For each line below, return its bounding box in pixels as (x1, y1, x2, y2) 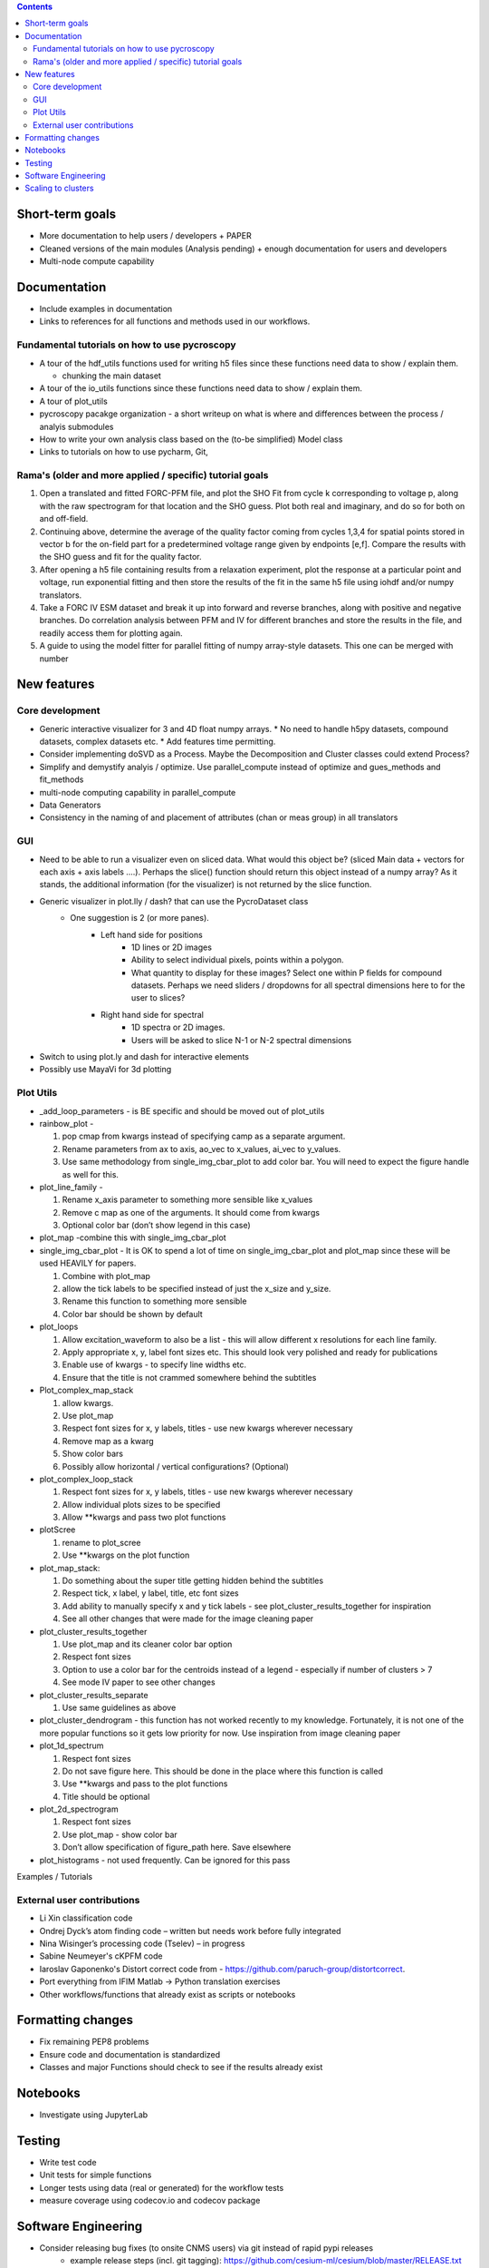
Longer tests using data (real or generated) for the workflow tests (39, 2182, 284, 2193)
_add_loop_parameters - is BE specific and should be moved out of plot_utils (39, 1105, 325, 1116)
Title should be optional (62, 1791, 150, 1802)
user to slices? (131, 992, 186, 1003)
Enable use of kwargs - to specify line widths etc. (62, 1359, 247, 1370)
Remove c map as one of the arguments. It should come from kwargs (62, 1207, 321, 1217)
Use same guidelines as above (62, 1702, 177, 1713)
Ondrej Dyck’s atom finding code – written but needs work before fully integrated (39, 1925, 341, 1936)
